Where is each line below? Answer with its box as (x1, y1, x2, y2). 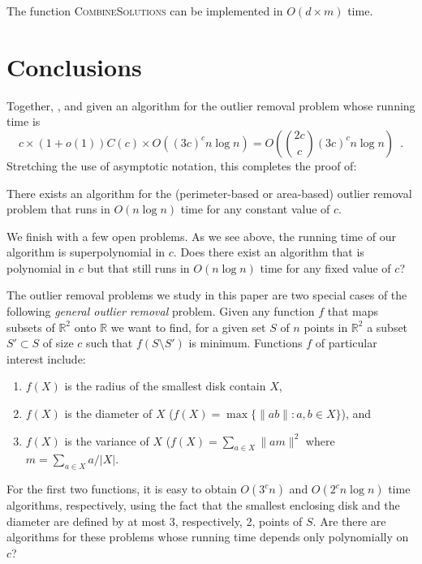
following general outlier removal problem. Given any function (6, 303, 315, 320)
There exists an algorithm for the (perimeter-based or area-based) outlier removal (6, 184, 412, 201)
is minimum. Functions (188, 334, 303, 351)
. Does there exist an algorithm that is (173, 243, 364, 260)
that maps (327, 303, 378, 320)
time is (6, 113, 41, 130)
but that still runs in (87, 259, 190, 276)
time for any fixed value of (260, 259, 391, 276)
